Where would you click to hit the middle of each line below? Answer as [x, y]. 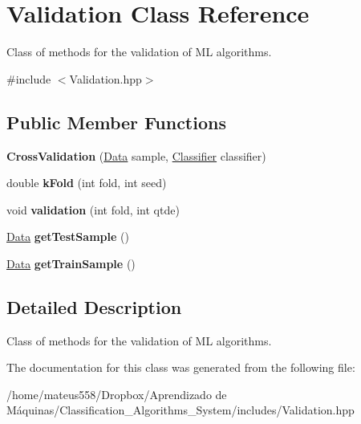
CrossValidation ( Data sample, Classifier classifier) [136, 155]
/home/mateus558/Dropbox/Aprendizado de [117, 394]
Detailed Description [94, 306]
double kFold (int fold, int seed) [87, 183]
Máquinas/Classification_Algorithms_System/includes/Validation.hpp [180, 410]
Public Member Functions [116, 122]
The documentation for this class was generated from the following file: [181, 367]
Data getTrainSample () [71, 263]
